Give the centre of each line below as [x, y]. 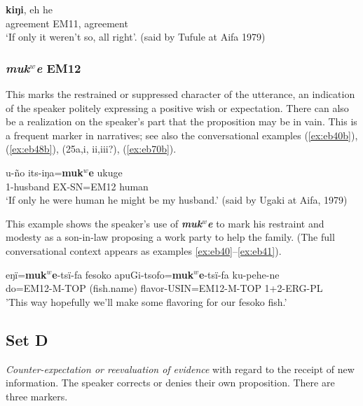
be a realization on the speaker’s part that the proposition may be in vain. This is [181, 121]
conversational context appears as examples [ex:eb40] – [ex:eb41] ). [144, 250]
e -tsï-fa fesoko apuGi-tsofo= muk [123, 274]
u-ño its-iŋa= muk [44, 172]
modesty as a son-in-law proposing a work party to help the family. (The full [170, 237]
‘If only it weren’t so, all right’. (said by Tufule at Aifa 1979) [136, 37]
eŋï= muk [26, 274]
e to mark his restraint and [266, 223]
